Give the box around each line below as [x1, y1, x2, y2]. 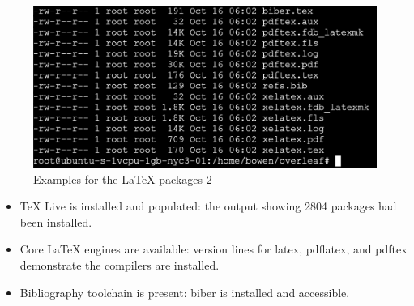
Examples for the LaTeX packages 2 [33, 170, 212, 187]
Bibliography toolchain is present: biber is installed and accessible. [19, 283, 350, 300]
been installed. [19, 213, 92, 230]
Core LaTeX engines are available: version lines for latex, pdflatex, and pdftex [19, 240, 408, 257]
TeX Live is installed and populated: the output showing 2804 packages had [19, 198, 397, 215]
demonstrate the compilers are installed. [19, 256, 220, 273]
